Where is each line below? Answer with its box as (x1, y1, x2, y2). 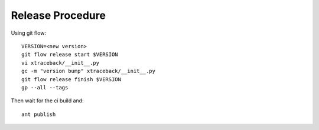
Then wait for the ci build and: (11, 97, 84, 104)
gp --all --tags (21, 84, 69, 91)
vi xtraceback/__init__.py (21, 59, 100, 66)
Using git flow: (11, 29, 47, 36)
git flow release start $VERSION (21, 51, 118, 58)
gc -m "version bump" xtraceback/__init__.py (21, 68, 156, 75)
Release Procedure (11, 9, 106, 22)
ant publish (21, 111, 56, 118)
